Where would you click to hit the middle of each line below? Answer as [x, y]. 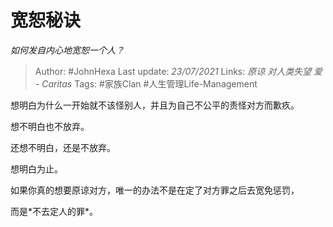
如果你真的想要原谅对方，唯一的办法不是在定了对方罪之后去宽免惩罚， [155, 190]
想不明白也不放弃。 [50, 126]
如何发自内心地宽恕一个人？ [67, 50]
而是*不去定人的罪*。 [54, 211]
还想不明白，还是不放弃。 [63, 147]
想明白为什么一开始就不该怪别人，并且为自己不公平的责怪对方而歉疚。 [155, 105]
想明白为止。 [36, 168]
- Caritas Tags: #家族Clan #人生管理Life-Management [146, 83]
